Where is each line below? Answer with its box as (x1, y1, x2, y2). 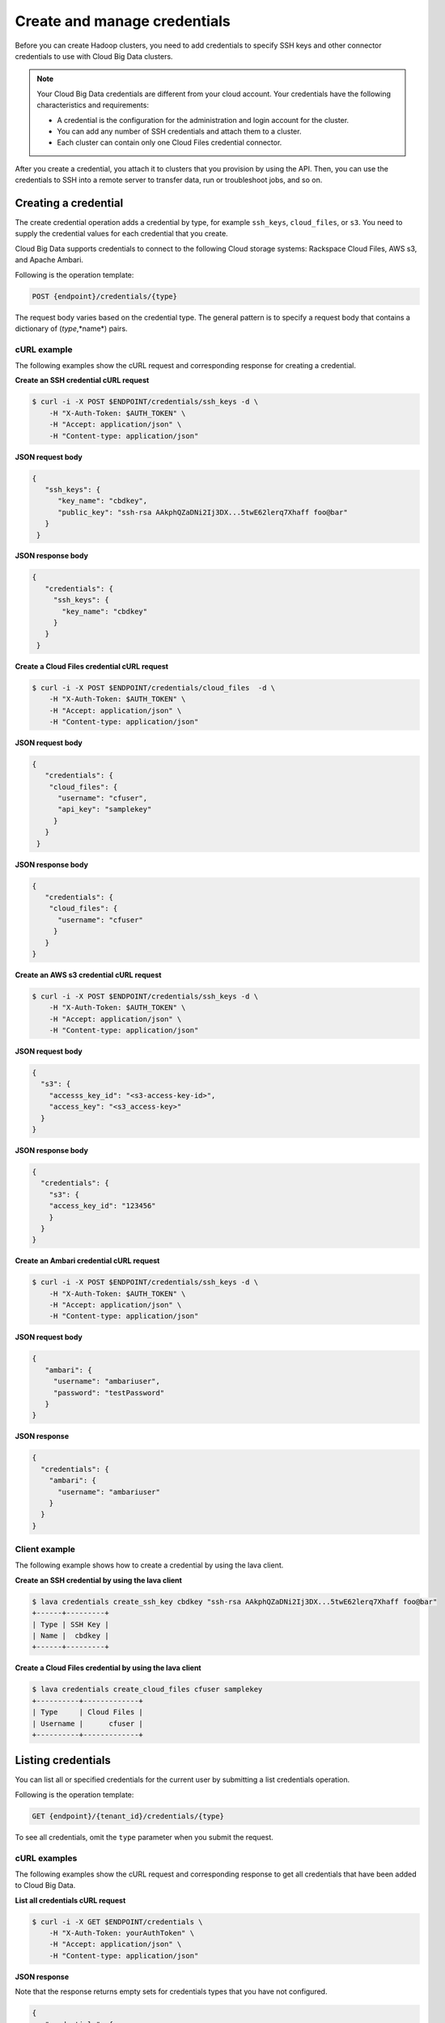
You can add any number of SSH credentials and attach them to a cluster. (57, 126, 302, 136)
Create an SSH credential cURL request (15, 375, 150, 385)
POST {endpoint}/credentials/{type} (32, 291, 178, 301)
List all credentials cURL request (15, 1895, 126, 1905)
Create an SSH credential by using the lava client (15, 1575, 182, 1585)
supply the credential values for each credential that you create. (15, 229, 228, 239)
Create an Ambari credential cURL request (15, 1256, 160, 1266)
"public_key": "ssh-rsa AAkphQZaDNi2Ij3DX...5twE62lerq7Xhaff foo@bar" (57, 507, 348, 517)
